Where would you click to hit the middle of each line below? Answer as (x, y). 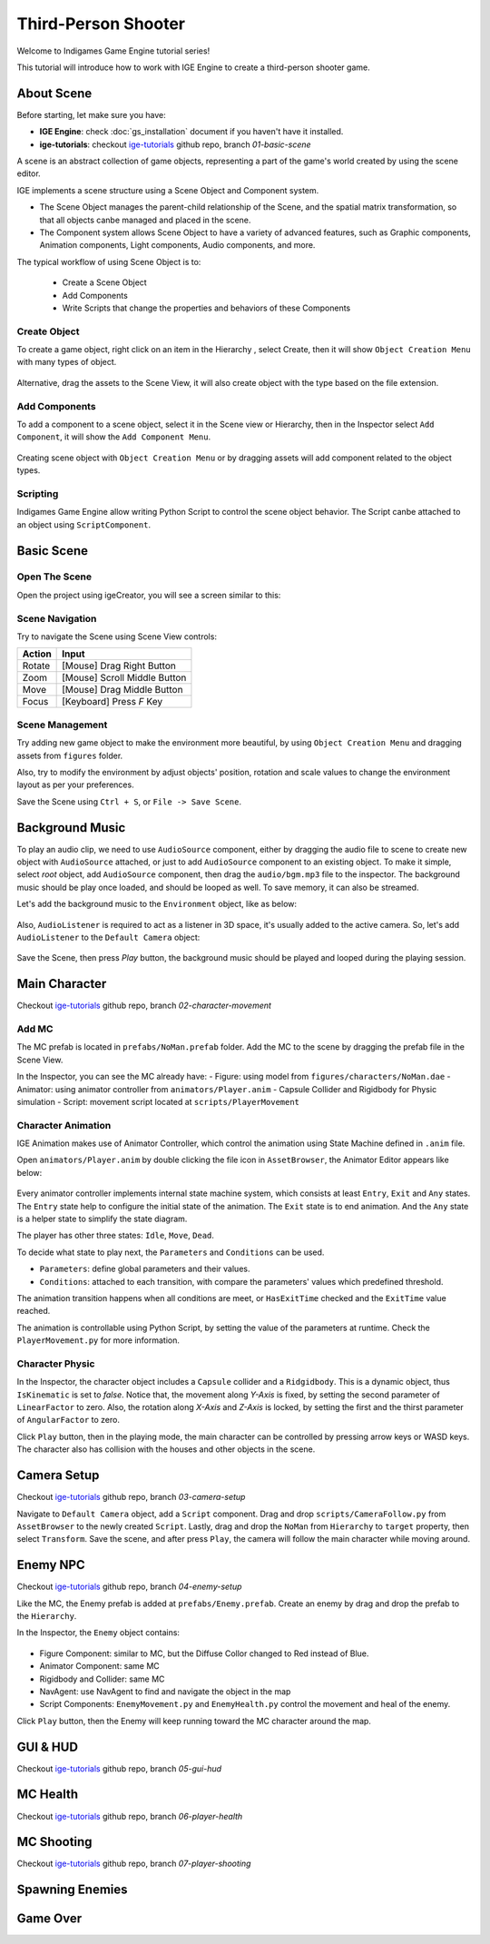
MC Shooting (54, 1842)
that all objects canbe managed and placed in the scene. (145, 220)
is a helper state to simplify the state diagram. (102, 1219)
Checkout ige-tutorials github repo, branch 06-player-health (130, 1816)
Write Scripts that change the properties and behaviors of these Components (206, 308)
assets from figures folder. (70, 755)
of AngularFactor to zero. (68, 1420)
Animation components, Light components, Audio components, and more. (177, 245)
